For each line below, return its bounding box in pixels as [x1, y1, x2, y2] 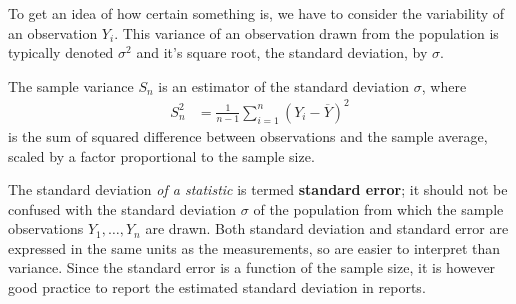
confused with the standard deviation [8, 198, 237, 219]
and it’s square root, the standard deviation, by [136, 42, 428, 63]
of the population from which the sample [253, 198, 504, 219]
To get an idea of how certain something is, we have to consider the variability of [8, 3, 505, 23]
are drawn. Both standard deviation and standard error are [145, 218, 509, 239]
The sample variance [8, 75, 134, 96]
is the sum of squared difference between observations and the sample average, [8, 125, 488, 146]
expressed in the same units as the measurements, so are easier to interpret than [8, 237, 501, 258]
